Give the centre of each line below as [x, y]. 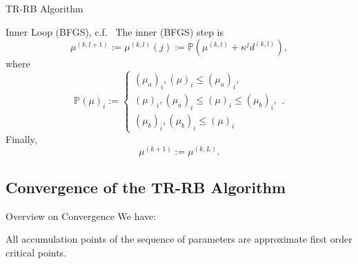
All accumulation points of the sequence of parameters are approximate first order [179, 239]
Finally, [21, 139]
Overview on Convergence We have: [81, 216]
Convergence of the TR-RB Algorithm [146, 187]
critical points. [36, 252]
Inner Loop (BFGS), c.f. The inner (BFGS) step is [115, 31]
